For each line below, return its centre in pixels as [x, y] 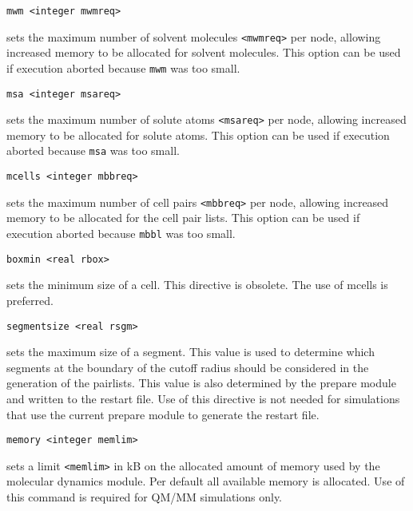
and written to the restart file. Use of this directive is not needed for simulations [203, 398]
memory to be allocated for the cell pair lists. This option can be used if [183, 218]
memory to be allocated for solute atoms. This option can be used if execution [198, 135]
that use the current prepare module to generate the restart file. [163, 414]
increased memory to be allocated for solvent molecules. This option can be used [204, 52]
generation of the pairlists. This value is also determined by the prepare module [201, 383]
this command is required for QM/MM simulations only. [145, 497]
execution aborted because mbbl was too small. [121, 234]
